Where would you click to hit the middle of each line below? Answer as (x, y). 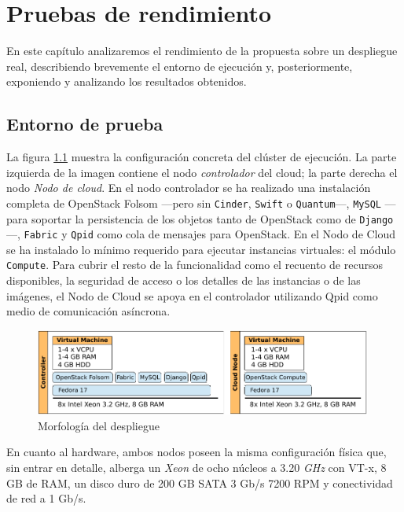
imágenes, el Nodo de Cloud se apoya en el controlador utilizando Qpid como (192, 295)
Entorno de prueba (85, 124)
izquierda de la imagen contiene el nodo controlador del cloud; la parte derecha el (202, 172)
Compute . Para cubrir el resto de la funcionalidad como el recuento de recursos (195, 265)
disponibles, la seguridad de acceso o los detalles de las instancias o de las (184, 280)
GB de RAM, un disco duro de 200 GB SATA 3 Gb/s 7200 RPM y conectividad (200, 483)
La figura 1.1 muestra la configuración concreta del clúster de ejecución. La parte (202, 157)
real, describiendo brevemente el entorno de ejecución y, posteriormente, (180, 66)
